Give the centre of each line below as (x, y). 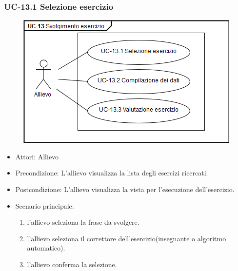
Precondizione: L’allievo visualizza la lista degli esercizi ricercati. (112, 173)
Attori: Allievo (37, 156)
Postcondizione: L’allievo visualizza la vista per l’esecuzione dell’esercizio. (125, 189)
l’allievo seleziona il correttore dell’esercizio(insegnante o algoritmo (127, 238)
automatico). (46, 248)
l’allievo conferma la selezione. (72, 264)
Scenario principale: (45, 205)
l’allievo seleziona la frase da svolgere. (83, 222)
